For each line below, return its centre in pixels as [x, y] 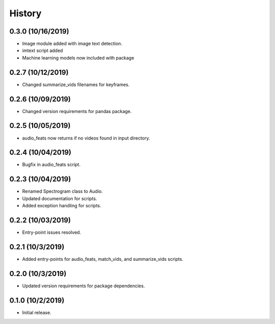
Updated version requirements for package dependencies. [84, 286]
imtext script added [43, 50]
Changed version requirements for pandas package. [77, 111]
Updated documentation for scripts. [60, 198]
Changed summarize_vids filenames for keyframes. [76, 85]
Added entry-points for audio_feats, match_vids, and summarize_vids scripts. [103, 259]
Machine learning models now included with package [78, 58]
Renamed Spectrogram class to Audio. [62, 192]
